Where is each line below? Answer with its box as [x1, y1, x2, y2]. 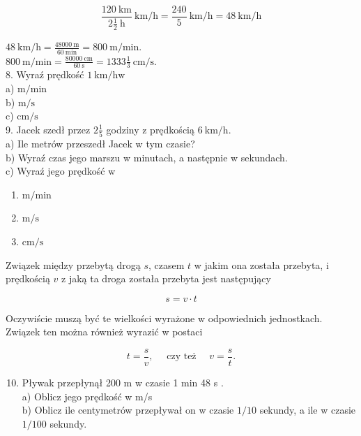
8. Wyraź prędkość [6, 67, 84, 82]
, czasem [148, 257, 185, 272]
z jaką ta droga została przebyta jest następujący [61, 271, 271, 286]
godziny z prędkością [106, 122, 194, 136]
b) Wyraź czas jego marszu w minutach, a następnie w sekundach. [6, 150, 288, 164]
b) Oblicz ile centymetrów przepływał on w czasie [22, 402, 234, 417]
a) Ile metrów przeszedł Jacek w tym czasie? [6, 136, 195, 151]
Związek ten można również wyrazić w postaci [6, 324, 203, 339]
